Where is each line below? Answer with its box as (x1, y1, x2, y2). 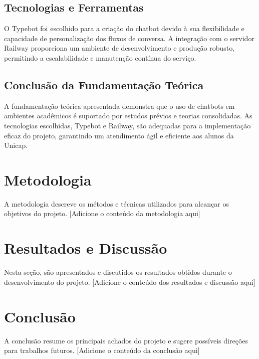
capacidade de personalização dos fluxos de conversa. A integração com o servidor (4, 33, 254, 43)
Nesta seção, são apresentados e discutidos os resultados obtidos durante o (4, 267, 232, 277)
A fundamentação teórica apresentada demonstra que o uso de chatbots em (4, 100, 235, 111)
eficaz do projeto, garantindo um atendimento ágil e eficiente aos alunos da (4, 130, 234, 140)
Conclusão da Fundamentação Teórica (4, 77, 204, 92)
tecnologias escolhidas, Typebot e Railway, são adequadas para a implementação (4, 120, 251, 130)
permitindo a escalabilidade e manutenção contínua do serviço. (4, 52, 196, 63)
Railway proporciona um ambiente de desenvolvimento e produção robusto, (4, 43, 235, 53)
